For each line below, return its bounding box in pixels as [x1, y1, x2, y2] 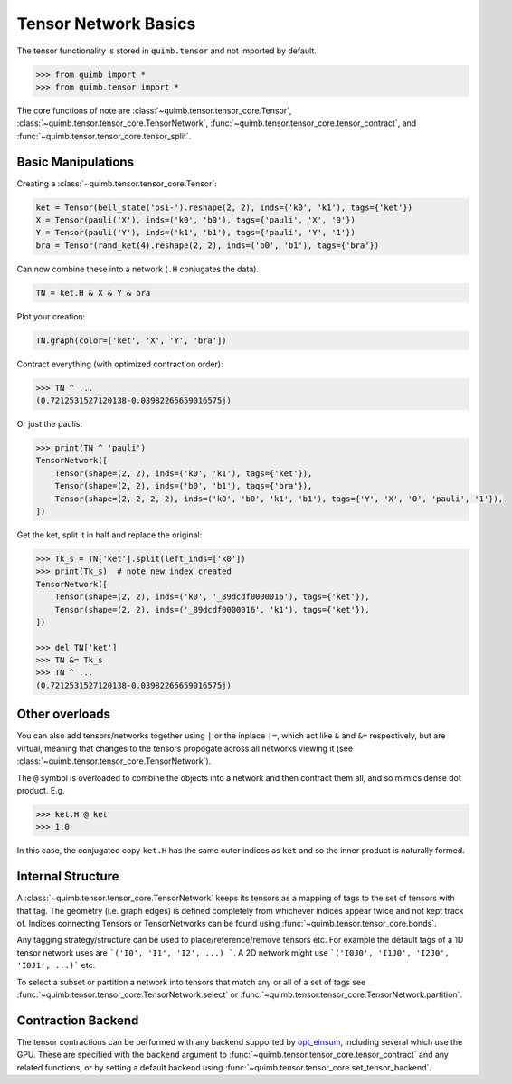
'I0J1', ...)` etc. [16, 960, 96, 971]
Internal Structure [16, 869, 119, 884]
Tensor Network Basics [16, 14, 196, 33]
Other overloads [16, 707, 111, 722]
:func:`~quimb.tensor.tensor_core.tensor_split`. [16, 130, 192, 141]
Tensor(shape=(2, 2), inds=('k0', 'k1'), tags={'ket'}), [54, 468, 313, 479]
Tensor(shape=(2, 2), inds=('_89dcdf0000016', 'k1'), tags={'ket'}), [54, 604, 370, 614]
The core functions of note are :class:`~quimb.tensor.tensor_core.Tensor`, [16, 105, 292, 116]
